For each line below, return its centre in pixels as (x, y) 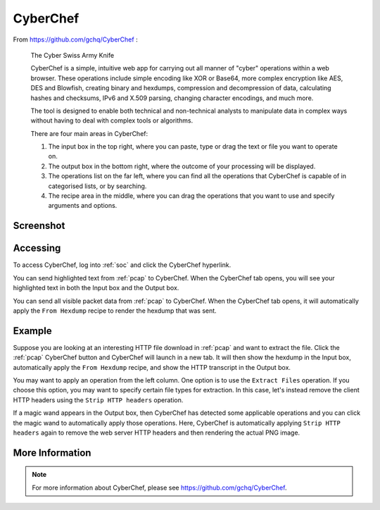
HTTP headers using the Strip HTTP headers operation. (98, 400)
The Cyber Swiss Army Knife (72, 55)
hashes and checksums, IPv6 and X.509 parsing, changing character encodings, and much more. (172, 98)
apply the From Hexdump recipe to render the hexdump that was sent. (115, 311)
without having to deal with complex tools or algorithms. (112, 120)
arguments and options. (83, 206)
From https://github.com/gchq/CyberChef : (75, 39)
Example (32, 331)
